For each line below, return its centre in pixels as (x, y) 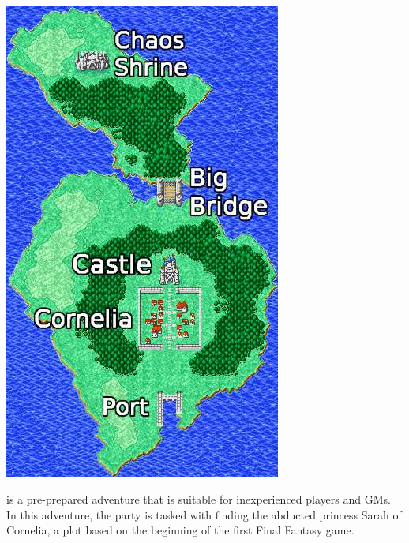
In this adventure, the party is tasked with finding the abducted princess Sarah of (204, 514)
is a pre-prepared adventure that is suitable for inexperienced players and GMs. (199, 499)
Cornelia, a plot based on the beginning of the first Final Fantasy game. (180, 530)
